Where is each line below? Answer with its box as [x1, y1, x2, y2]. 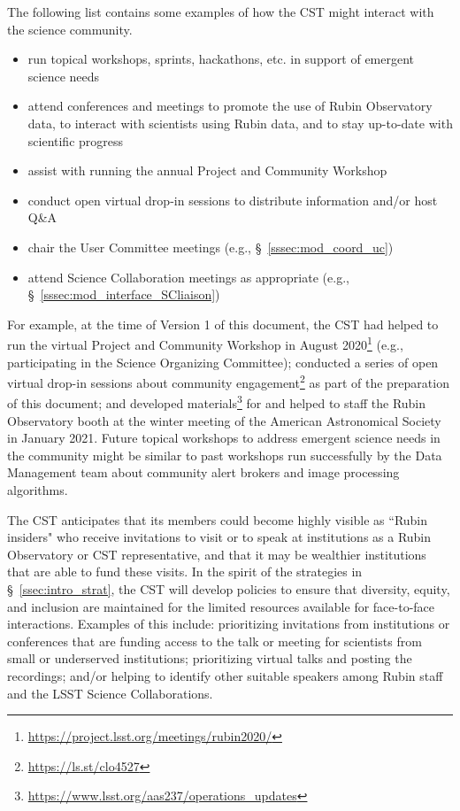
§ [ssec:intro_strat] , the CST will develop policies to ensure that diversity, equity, [7, 580, 450, 598]
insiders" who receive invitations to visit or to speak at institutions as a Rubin [7, 528, 432, 546]
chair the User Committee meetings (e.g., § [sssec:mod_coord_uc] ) [27, 237, 394, 256]
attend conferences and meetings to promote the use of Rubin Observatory [27, 97, 433, 115]
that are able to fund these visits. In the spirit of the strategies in [7, 562, 363, 581]
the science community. [7, 19, 133, 38]
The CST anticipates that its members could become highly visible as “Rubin [7, 510, 428, 529]
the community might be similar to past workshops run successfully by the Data [7, 445, 442, 464]
